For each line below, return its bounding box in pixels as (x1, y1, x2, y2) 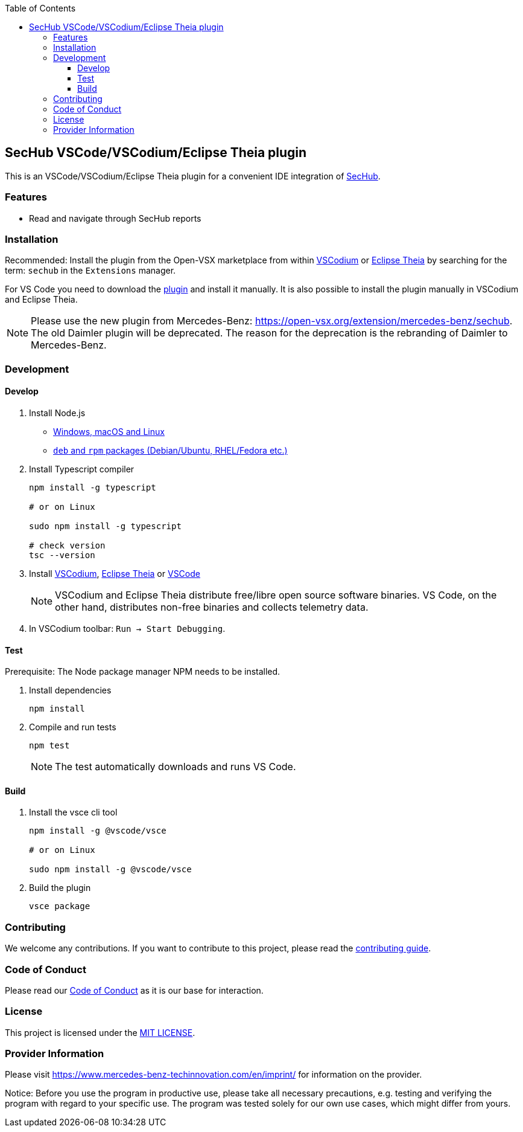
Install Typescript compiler (29, 463, 135, 474)
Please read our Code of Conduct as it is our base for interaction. (5, 985, 264, 995)
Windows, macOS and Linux (53, 426, 165, 437)
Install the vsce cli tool (29, 807, 118, 818)
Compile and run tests (29, 722, 116, 733)
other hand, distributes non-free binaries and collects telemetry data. (55, 600, 369, 613)
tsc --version (29, 550, 95, 560)
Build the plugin (29, 883, 91, 893)
